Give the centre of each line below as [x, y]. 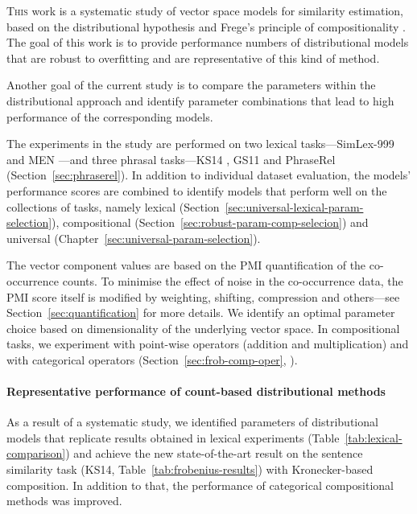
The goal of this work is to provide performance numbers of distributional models [208, 42]
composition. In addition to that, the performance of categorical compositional [200, 485]
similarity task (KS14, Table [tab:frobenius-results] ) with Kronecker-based [190, 469]
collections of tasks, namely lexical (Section [113, 206]
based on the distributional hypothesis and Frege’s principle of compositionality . [206, 26]
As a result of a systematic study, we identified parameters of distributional [192, 422]
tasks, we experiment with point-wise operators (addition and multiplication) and [208, 344]
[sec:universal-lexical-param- [294, 206]
